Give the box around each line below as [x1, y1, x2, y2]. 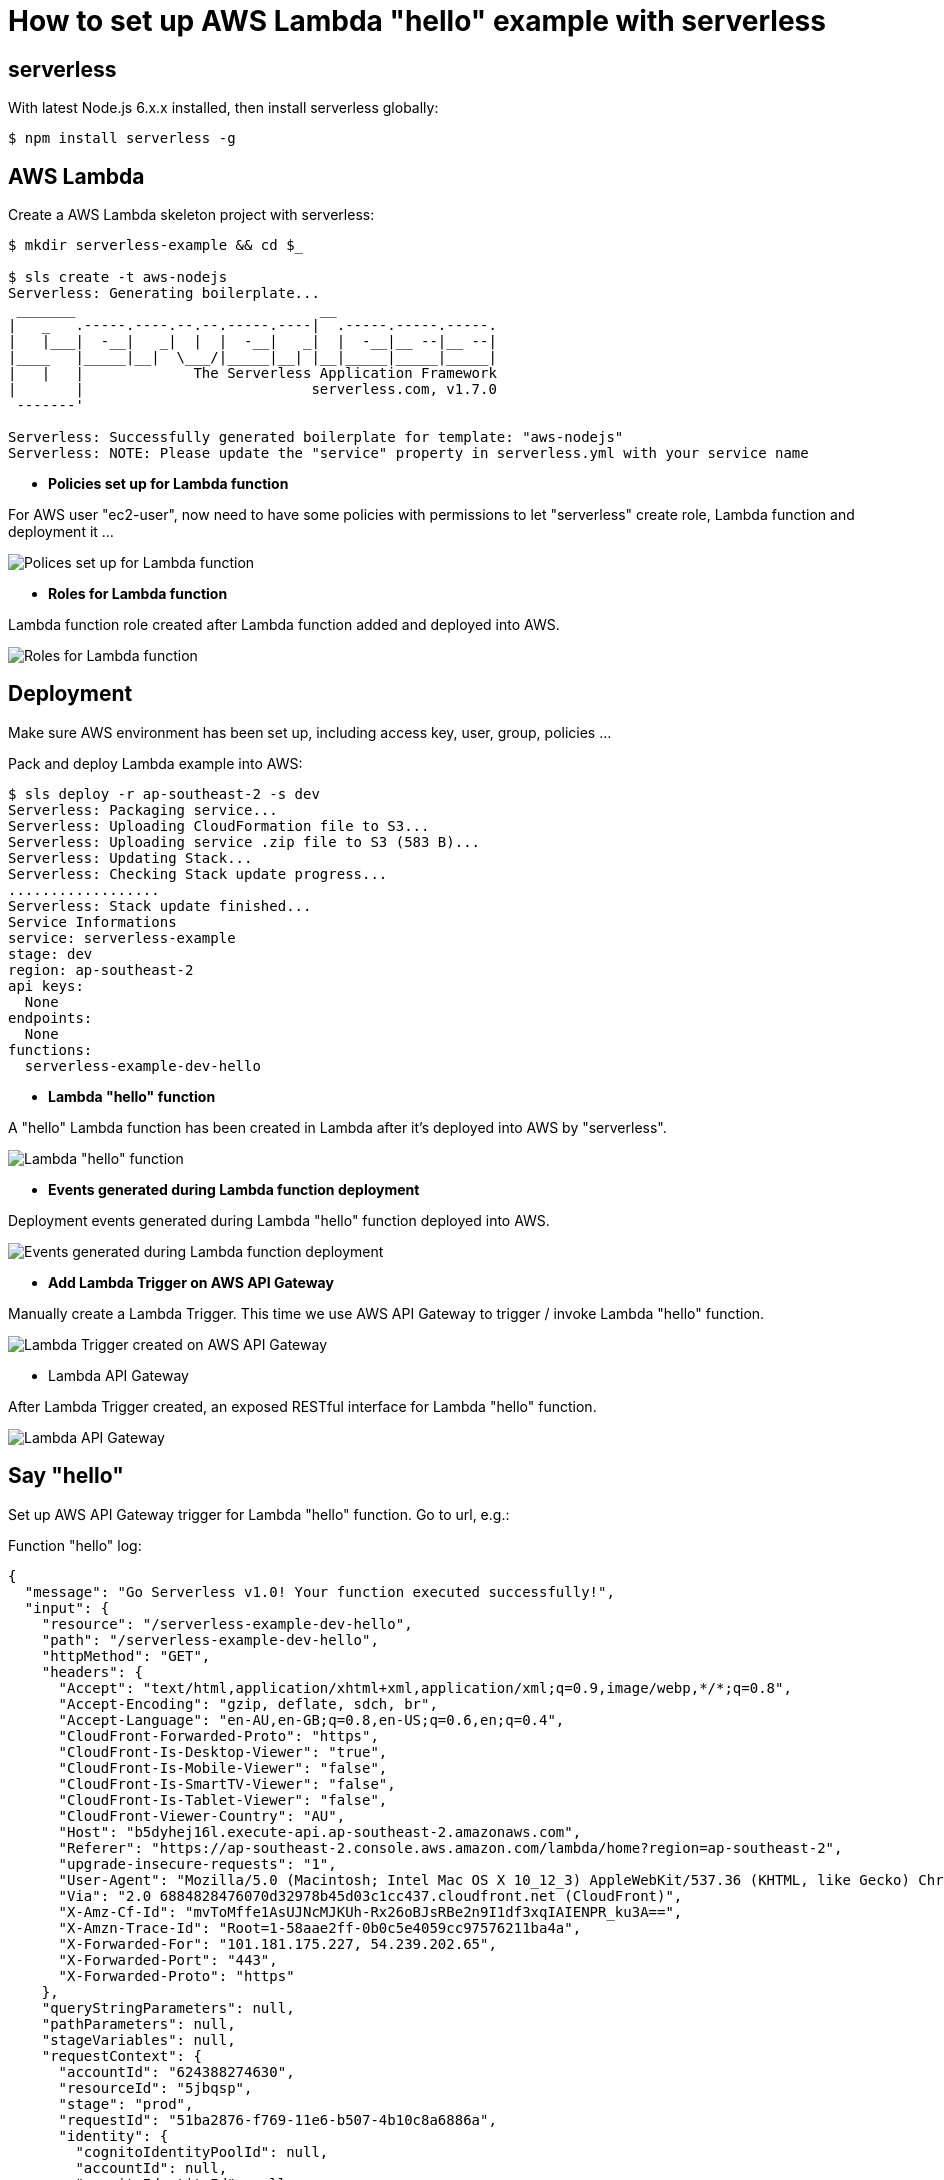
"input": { [24, 1599, 110, 1616]
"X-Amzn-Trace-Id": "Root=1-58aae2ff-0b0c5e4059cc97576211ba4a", [58, 1919, 582, 1936]
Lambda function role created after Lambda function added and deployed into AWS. [8, 616, 560, 634]
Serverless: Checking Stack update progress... [8, 865, 388, 882]
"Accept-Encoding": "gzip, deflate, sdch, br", [58, 1695, 438, 1712]
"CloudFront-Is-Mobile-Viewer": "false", [58, 1759, 388, 1776]
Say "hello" [8, 1463, 124, 1489]
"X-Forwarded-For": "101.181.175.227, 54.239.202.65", [58, 1935, 497, 1952]
